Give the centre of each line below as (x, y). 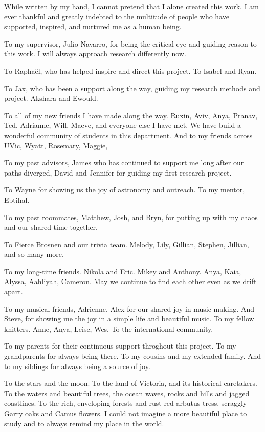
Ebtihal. (17, 199)
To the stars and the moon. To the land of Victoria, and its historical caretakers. (131, 383)
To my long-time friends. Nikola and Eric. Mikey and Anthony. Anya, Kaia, (123, 271)
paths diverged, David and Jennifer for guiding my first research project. (118, 172)
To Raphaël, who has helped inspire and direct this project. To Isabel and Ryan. (130, 70)
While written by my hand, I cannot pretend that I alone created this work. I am (132, 6)
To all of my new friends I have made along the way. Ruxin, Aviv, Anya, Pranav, (131, 115)
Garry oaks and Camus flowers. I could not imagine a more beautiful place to (126, 413)
